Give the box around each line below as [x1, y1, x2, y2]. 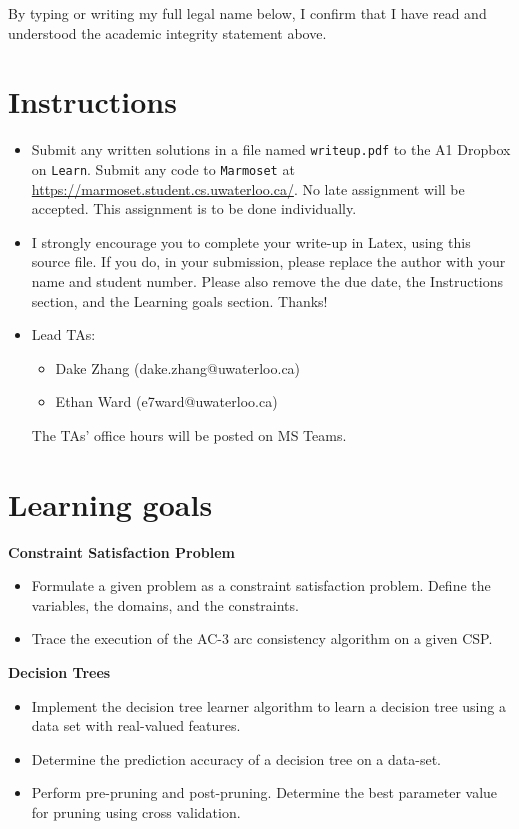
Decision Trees [8, 662, 111, 683]
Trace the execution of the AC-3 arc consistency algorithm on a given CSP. [31, 628, 493, 649]
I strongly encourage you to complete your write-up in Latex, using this [31, 231, 471, 252]
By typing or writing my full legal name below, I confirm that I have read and [8, 3, 487, 23]
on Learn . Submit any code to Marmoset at [31, 158, 295, 179]
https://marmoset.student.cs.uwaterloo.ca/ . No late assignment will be [31, 178, 465, 199]
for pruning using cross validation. [31, 802, 241, 823]
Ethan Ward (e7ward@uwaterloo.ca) [55, 391, 278, 412]
